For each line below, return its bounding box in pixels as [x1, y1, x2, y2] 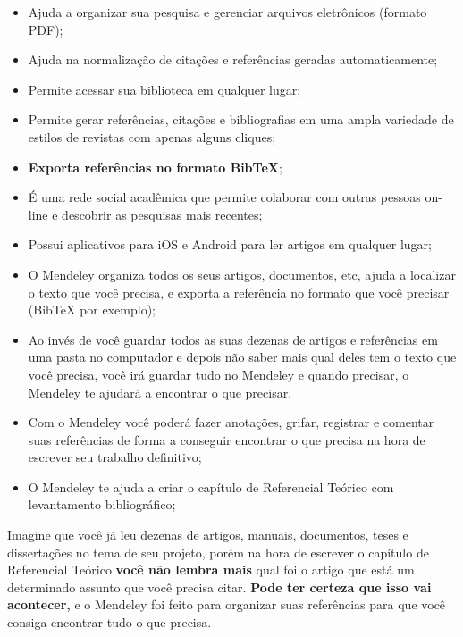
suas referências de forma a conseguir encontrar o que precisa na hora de [28, 430, 425, 448]
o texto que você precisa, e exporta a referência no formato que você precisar [28, 282, 450, 301]
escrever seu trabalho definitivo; [28, 448, 202, 466]
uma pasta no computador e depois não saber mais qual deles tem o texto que [28, 348, 457, 366]
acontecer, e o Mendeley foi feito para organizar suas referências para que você [7, 595, 446, 614]
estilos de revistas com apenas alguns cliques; [28, 127, 276, 146]
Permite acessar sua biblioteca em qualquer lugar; [28, 80, 301, 98]
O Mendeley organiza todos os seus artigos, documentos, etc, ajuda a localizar [28, 264, 456, 283]
